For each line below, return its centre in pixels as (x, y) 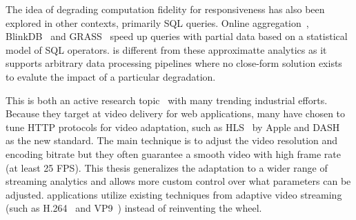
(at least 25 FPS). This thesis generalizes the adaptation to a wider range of (167, 167)
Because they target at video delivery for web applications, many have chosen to (176, 113)
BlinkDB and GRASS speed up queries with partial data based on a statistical (177, 36)
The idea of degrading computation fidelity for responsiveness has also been (165, 9)
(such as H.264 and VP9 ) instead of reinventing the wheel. (134, 208)
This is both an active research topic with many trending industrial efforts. (167, 100)
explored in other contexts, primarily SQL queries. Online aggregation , (157, 22)
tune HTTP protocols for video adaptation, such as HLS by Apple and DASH (173, 127)
